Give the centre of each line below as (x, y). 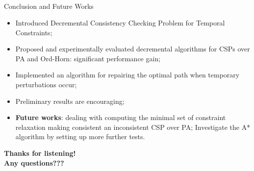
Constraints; (34, 32)
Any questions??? (34, 162)
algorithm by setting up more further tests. (80, 136)
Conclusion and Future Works (49, 6)
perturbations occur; (46, 84)
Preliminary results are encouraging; (70, 101)
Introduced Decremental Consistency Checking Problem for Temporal (120, 22)
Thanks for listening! (40, 153)
